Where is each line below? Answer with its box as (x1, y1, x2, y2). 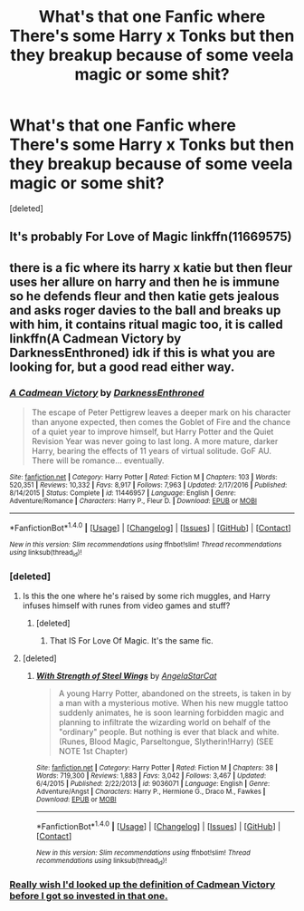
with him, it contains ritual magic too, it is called (9, 316, 283, 332)
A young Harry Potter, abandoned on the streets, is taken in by (58, 688, 291, 699)
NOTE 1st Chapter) (58, 746, 128, 757)
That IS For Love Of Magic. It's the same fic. (49, 635, 214, 646)
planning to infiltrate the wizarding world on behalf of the (58, 717, 271, 728)
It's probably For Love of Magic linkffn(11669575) (9, 229, 292, 245)
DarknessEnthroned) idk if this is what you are (9, 344, 276, 360)
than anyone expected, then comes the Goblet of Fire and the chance (31, 417, 291, 428)
